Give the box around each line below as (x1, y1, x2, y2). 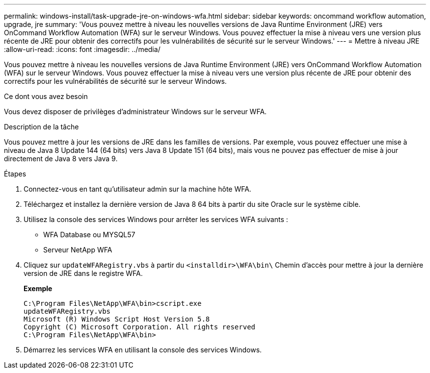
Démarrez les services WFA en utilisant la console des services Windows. (24, 346, 262, 354)
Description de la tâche (4, 123, 79, 131)
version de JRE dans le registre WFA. (24, 269, 143, 277)
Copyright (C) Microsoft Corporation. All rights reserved (24, 323, 256, 331)
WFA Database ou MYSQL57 (43, 230, 135, 239)
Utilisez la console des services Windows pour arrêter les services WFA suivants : (24, 215, 288, 224)
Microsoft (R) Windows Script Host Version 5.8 (24, 315, 210, 323)
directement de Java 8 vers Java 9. (4, 154, 118, 163)
